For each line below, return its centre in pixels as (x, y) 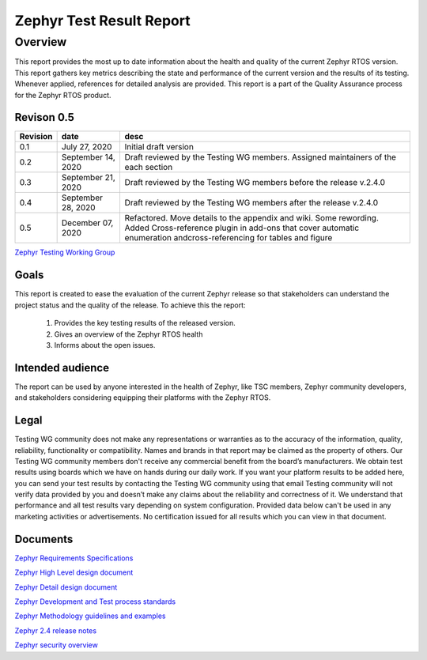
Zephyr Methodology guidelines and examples (90, 616)
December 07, (87, 223)
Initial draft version (159, 147)
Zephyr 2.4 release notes (56, 630)
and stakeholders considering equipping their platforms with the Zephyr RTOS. (143, 398)
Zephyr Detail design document (66, 587)
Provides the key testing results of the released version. (145, 323)
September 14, (89, 157)
